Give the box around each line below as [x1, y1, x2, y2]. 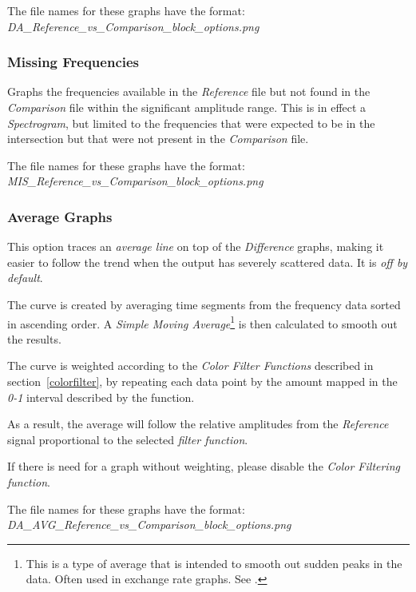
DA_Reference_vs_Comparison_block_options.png [7, 18, 260, 34]
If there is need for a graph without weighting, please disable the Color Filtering [7, 458, 400, 475]
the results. [7, 330, 61, 347]
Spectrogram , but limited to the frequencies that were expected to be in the [7, 114, 375, 131]
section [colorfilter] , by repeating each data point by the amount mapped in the [7, 373, 398, 389]
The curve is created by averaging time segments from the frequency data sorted [7, 296, 401, 312]
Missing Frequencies [7, 52, 140, 72]
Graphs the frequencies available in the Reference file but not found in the [7, 83, 370, 100]
